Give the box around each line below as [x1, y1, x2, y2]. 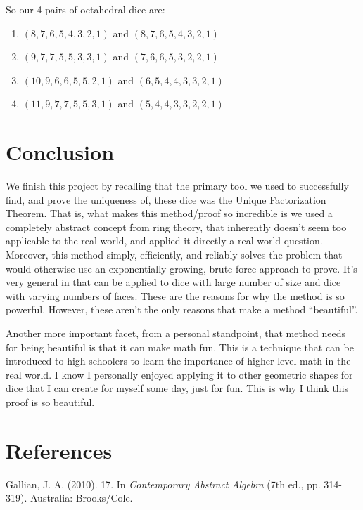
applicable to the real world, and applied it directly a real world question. [6, 233, 323, 248]
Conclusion [6, 138, 115, 166]
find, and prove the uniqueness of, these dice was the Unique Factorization [6, 192, 326, 207]
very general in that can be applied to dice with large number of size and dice [6, 275, 341, 289]
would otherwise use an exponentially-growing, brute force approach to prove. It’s [6, 261, 357, 275]
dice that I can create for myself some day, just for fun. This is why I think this [6, 381, 349, 395]
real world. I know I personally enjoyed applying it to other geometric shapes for [6, 367, 353, 381]
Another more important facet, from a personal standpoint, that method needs [6, 326, 346, 341]
